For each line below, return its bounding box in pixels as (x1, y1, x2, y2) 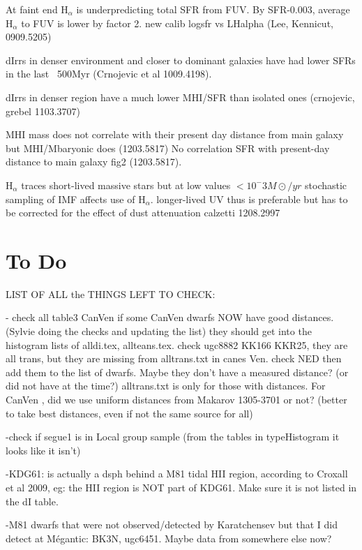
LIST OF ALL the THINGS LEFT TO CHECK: (6, 286, 216, 301)
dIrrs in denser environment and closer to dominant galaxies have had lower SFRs (6, 52, 356, 67)
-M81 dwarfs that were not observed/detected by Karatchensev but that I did (6, 517, 338, 532)
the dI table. (6, 493, 59, 508)
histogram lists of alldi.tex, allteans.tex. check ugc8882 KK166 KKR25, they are (6, 337, 348, 352)
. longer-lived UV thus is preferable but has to (150, 191, 348, 206)
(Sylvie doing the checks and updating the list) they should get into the (6, 324, 312, 339)
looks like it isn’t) (6, 443, 81, 457)
